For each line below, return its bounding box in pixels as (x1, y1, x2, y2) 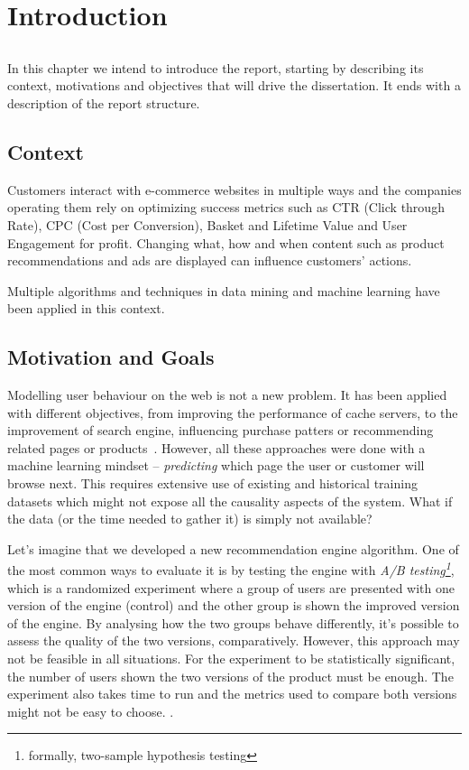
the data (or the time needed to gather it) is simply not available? (7, 509, 372, 528)
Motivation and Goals (7, 343, 215, 371)
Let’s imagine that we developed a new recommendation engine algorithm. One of (7, 539, 459, 558)
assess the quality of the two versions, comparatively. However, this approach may (7, 631, 460, 650)
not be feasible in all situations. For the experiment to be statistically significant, (7, 649, 455, 668)
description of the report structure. (7, 93, 200, 112)
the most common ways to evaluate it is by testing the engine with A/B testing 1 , (7, 558, 455, 580)
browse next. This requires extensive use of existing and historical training (7, 474, 418, 493)
